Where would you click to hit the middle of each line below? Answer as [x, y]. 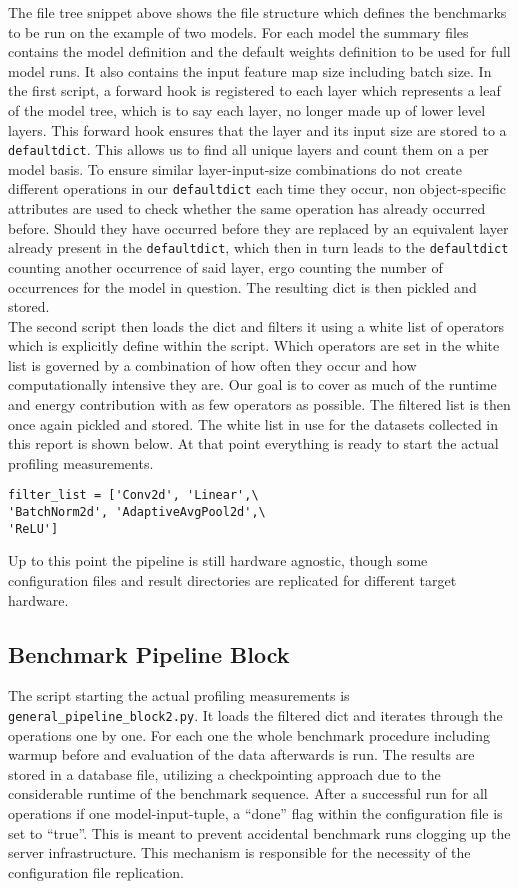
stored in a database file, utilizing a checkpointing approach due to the [224, 773]
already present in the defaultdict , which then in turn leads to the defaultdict [258, 247]
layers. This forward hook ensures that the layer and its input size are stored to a [257, 129]
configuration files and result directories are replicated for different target [232, 580]
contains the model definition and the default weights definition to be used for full [259, 51]
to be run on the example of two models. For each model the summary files [238, 31]
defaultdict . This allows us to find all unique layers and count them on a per [248, 149]
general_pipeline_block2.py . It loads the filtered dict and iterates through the [255, 714]
